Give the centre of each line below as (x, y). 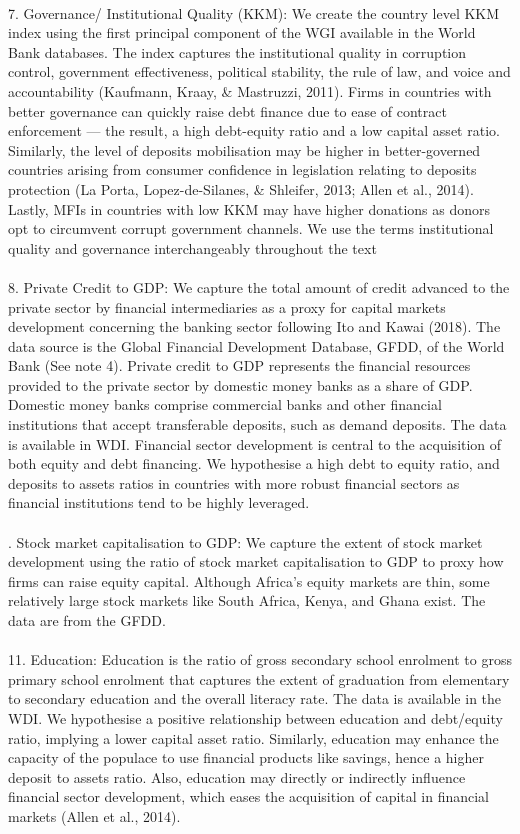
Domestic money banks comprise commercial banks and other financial (225, 404)
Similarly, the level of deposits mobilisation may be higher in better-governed (244, 149)
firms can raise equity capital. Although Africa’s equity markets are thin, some (249, 580)
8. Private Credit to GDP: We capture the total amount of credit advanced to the (259, 286)
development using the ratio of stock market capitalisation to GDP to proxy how (256, 561)
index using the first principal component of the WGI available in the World (242, 32)
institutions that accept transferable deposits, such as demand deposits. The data (257, 424)
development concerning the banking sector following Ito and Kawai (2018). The (254, 326)
